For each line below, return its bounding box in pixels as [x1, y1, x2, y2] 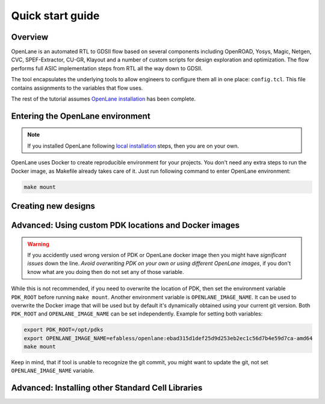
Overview [11, 32, 49, 42]
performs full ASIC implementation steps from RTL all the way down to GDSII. [11, 64, 203, 72]
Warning [27, 240, 49, 247]
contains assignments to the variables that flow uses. [11, 84, 143, 92]
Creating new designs [11, 200, 96, 211]
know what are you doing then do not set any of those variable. [27, 268, 184, 275]
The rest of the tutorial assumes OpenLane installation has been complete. [11, 95, 196, 102]
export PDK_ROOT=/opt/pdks [23, 326, 104, 334]
